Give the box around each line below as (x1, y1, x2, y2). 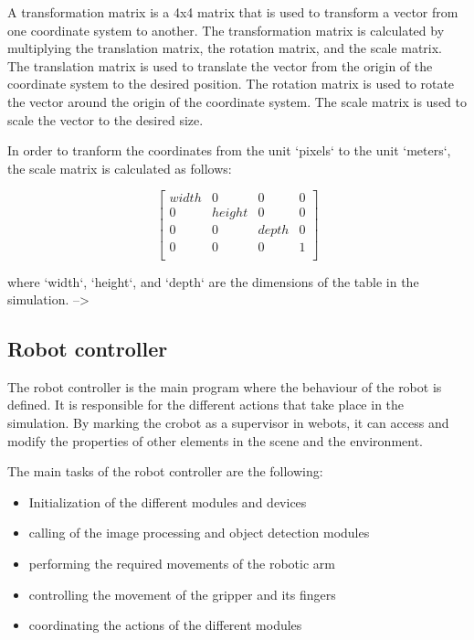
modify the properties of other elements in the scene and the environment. (7, 431, 423, 450)
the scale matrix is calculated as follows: (7, 158, 232, 177)
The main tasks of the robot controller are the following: (7, 462, 323, 481)
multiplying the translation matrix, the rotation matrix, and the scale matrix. (7, 38, 443, 58)
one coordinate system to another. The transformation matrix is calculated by (7, 20, 445, 39)
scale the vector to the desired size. (7, 110, 204, 129)
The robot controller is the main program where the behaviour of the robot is (7, 377, 442, 396)
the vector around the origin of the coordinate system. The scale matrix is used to (7, 91, 467, 111)
